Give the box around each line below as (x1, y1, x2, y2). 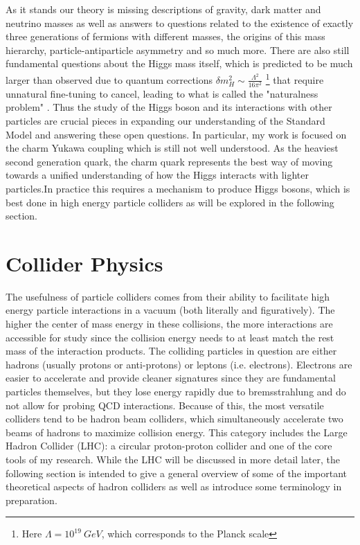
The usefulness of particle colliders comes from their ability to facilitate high (6, 289, 330, 303)
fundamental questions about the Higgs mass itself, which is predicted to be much (6, 56, 353, 71)
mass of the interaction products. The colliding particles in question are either (6, 343, 337, 358)
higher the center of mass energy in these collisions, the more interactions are (6, 316, 333, 331)
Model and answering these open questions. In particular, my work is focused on (6, 127, 347, 141)
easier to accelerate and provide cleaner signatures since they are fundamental (6, 370, 336, 385)
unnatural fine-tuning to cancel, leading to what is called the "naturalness (6, 86, 318, 100)
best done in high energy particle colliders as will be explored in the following (6, 195, 334, 209)
